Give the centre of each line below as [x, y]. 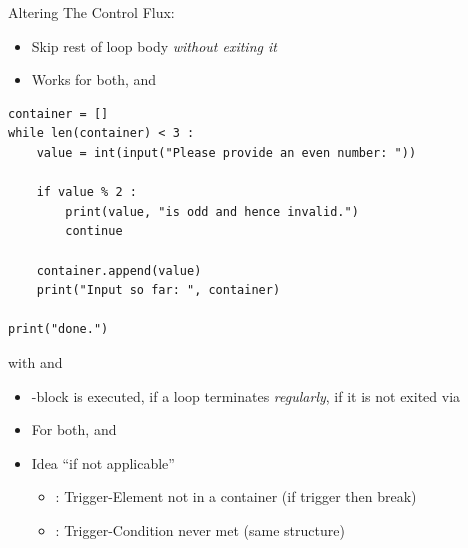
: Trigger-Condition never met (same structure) [200, 529]
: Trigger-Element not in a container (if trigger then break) [236, 496]
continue [94, 231]
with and [35, 361]
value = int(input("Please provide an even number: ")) [226, 152]
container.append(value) [119, 270]
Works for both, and [94, 79]
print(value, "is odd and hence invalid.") [212, 211]
